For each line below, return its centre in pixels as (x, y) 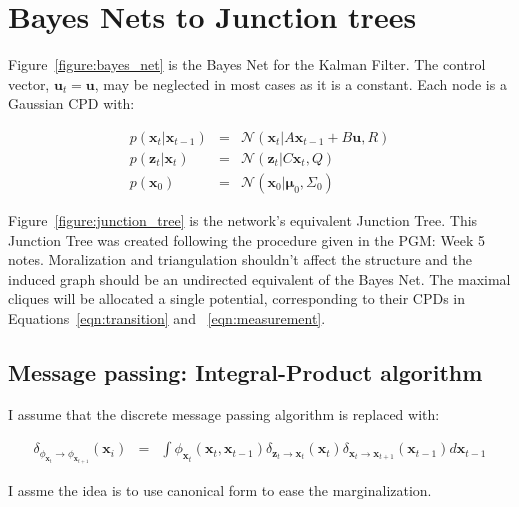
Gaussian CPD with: (71, 103)
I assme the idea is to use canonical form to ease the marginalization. (220, 489)
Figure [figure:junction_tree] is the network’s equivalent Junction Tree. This (243, 220)
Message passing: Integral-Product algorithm (245, 371)
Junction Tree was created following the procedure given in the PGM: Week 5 (247, 239)
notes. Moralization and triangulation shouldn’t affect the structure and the (240, 259)
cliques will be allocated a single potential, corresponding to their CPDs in (237, 298)
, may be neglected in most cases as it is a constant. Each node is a (300, 83)
